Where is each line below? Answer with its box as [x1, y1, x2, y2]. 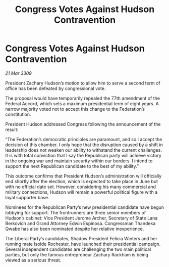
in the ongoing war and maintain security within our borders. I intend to [5, 158, 153, 164]
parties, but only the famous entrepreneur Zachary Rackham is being [5, 251, 149, 257]
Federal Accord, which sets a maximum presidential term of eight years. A [5, 100, 159, 107]
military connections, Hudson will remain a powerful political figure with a [5, 189, 158, 195]
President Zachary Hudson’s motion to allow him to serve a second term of [5, 80, 160, 86]
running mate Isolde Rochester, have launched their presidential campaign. [5, 241, 161, 247]
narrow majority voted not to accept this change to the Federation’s [5, 106, 145, 112]
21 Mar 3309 [5, 70, 32, 76]
